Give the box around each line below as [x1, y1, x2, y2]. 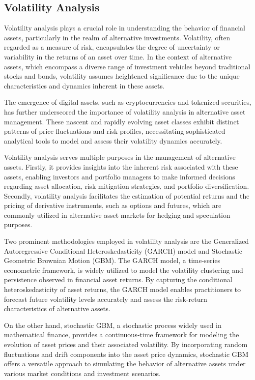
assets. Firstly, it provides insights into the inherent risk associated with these [4, 161, 238, 172]
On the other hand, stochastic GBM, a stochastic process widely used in [4, 320, 222, 330]
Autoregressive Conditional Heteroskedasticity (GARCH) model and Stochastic [4, 245, 242, 256]
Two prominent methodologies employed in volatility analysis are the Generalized [4, 236, 249, 246]
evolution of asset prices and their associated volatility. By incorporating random [4, 339, 248, 350]
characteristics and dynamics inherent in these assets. [4, 80, 165, 90]
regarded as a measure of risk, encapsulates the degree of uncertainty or [4, 42, 220, 52]
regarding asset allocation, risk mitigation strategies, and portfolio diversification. [4, 181, 249, 191]
